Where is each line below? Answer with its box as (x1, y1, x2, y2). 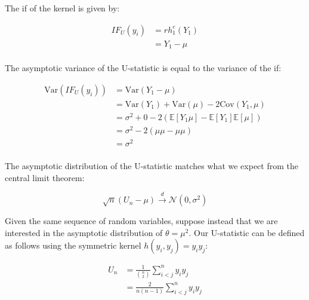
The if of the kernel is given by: (5, 2, 120, 14)
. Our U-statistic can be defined (189, 226, 305, 238)
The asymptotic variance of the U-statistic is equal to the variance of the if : (5, 62, 282, 74)
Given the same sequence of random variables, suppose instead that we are (5, 215, 278, 227)
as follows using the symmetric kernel (5, 239, 141, 252)
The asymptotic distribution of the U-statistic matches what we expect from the (5, 160, 298, 172)
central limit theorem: (5, 171, 85, 183)
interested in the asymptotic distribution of (5, 226, 163, 238)
